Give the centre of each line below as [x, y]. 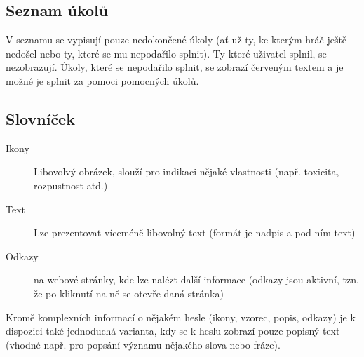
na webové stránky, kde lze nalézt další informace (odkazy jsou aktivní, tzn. [196, 279]
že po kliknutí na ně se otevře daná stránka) [129, 293]
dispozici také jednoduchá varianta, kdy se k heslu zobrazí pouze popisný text [173, 331]
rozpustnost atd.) [71, 185]
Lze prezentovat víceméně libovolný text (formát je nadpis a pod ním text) [195, 233]
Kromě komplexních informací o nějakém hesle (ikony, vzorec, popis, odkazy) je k [181, 317]
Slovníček [40, 118]
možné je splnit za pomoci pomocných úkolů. [102, 80]
